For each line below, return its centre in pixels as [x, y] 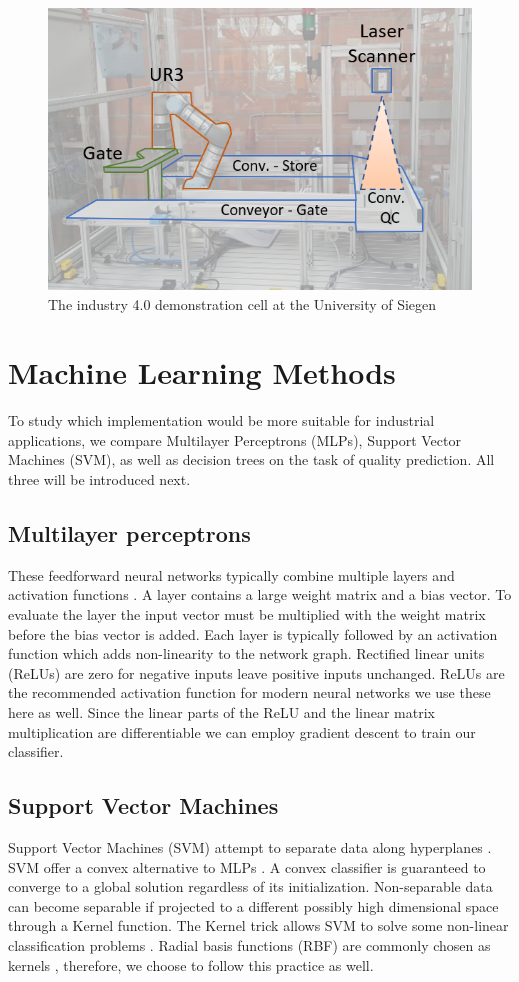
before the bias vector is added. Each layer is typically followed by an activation [253, 633]
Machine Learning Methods [202, 372]
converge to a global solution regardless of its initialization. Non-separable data [250, 886]
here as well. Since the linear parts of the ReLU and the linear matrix [221, 711]
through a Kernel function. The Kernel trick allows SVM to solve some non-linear [258, 925]
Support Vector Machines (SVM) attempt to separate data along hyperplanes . [250, 846]
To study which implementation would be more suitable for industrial [221, 420]
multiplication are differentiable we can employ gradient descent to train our [242, 731]
